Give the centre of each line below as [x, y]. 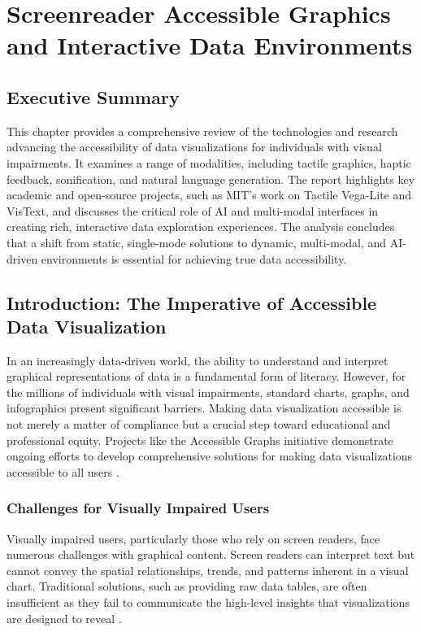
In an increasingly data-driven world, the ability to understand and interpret [197, 360]
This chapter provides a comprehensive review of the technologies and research [202, 131]
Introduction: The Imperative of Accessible [192, 302]
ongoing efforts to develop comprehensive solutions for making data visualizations [210, 456]
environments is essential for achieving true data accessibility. [194, 258]
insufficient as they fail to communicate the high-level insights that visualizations [208, 602]
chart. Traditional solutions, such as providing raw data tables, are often [187, 586]
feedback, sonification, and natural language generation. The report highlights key [211, 179]
